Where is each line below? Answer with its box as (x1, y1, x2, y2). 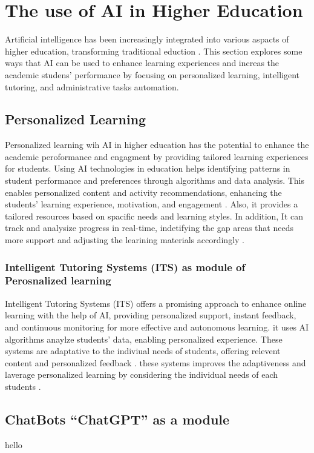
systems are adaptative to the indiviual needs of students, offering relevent (5, 344, 281, 357)
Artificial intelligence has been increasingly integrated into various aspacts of (5, 33, 289, 45)
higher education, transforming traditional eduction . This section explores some (5, 44, 303, 57)
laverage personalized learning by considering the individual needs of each (5, 368, 278, 381)
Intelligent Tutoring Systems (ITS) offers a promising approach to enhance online (5, 297, 307, 309)
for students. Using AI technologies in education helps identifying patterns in (5, 162, 290, 175)
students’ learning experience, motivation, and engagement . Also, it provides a (5, 198, 298, 210)
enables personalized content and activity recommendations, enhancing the (5, 186, 282, 198)
